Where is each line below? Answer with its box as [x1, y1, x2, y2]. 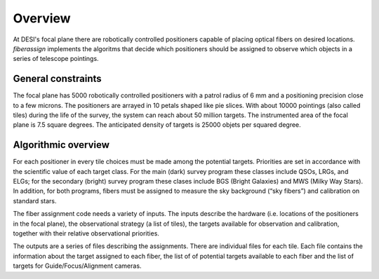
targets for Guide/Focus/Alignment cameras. [13, 261, 142, 270]
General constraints [13, 73, 102, 85]
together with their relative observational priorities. [13, 229, 159, 238]
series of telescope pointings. [13, 55, 99, 63]
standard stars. [13, 196, 57, 205]
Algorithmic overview [13, 139, 110, 151]
